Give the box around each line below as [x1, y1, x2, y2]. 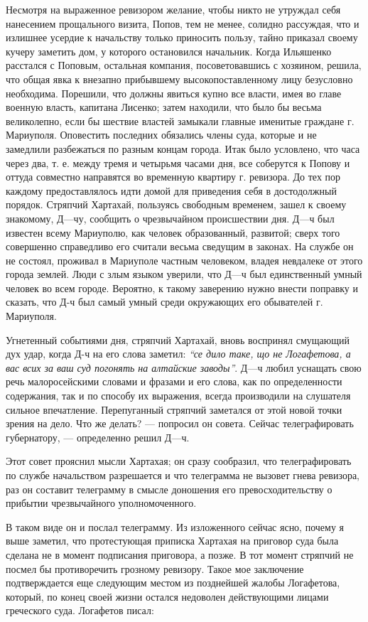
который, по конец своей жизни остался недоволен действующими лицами [6, 589, 329, 604]
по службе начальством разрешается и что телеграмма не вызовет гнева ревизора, [6, 468, 359, 482]
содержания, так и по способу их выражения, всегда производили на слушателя [6, 388, 351, 403]
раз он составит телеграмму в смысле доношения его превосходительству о [6, 481, 332, 496]
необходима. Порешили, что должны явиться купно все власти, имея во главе [6, 85, 342, 100]
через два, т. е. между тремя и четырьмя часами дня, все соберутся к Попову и [6, 155, 350, 170]
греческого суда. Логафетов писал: [6, 603, 154, 618]
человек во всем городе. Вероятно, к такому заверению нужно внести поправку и [6, 280, 359, 295]
